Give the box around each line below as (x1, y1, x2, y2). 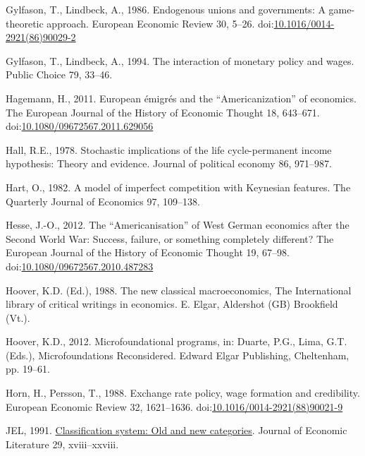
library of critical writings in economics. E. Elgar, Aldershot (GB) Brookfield (6, 296, 338, 311)
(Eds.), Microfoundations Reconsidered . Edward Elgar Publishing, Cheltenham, (6, 347, 349, 362)
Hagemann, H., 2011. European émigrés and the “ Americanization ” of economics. (6, 90, 357, 105)
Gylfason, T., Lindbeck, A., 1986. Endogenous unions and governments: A (6, 2, 326, 16)
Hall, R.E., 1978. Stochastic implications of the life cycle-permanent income (6, 142, 332, 157)
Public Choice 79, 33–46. (6, 67, 113, 82)
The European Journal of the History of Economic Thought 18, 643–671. (6, 104, 320, 119)
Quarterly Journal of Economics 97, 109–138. (6, 193, 200, 208)
